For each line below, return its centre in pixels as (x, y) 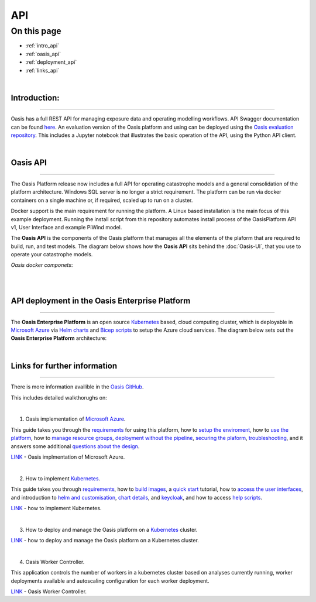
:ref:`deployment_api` (51, 62)
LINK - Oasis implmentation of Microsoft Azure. (68, 457)
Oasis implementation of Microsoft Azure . (75, 419)
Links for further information (64, 366)
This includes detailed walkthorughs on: (59, 397)
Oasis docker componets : (42, 265)
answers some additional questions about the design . (75, 446)
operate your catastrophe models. (52, 254)
